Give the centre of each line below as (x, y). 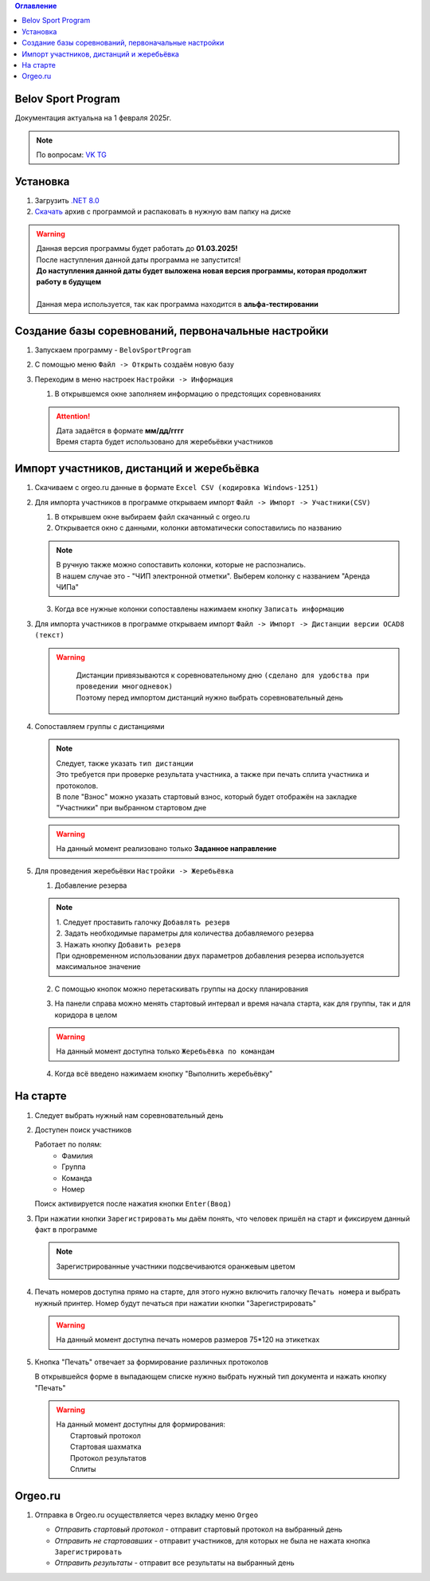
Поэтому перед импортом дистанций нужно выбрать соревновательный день (210, 697)
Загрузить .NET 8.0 (67, 200)
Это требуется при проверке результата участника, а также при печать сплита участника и (213, 775)
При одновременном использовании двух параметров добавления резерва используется (210, 955)
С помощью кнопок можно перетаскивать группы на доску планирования (182, 989)
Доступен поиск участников (83, 1130)
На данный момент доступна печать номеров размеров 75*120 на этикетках (188, 1340)
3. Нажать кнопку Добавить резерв (119, 944)
